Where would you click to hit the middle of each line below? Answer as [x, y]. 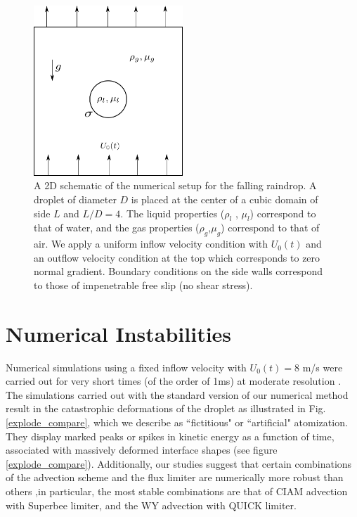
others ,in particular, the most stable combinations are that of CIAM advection [177, 491]
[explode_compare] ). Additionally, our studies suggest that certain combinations [179, 463]
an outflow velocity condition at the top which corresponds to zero [177, 257]
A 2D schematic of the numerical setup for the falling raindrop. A [175, 185]
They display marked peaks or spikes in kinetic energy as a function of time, [170, 436]
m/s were [323, 367]
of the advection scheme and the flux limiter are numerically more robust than [175, 477]
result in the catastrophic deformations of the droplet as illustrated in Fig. [166, 408]
